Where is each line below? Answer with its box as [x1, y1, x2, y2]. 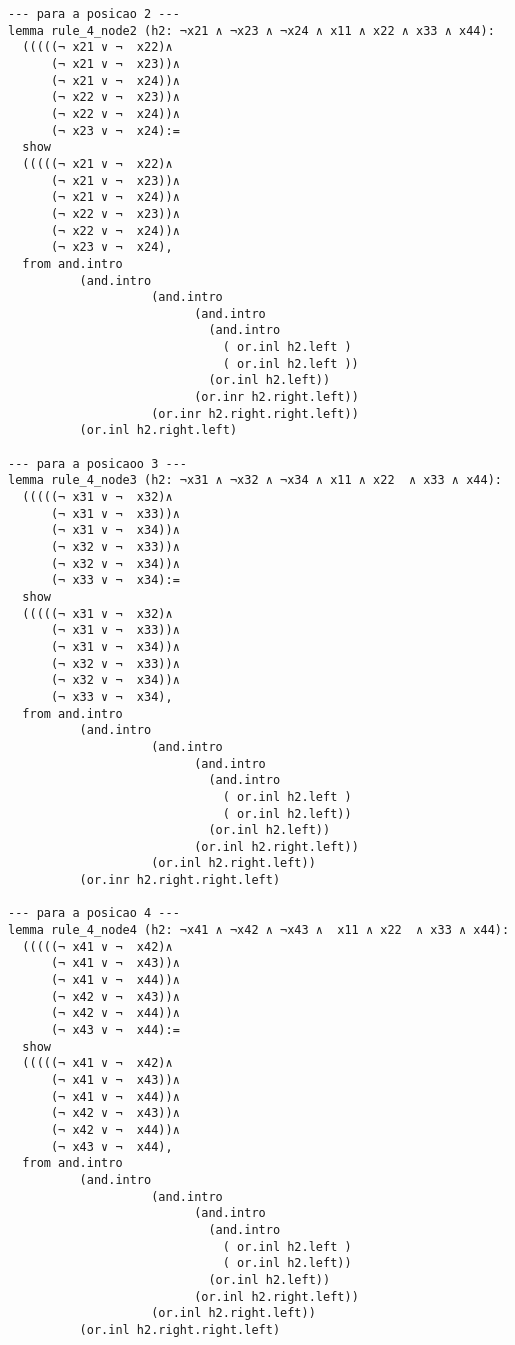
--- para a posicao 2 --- [8, 7, 180, 21]
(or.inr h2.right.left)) [194, 390, 359, 405]
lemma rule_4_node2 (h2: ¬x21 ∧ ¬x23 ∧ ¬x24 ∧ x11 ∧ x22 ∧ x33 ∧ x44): [8, 23, 495, 38]
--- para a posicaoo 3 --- [8, 456, 187, 471]
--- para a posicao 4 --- [8, 906, 180, 921]
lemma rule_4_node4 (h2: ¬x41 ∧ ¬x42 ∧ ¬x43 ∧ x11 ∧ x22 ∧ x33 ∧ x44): [8, 923, 510, 938]
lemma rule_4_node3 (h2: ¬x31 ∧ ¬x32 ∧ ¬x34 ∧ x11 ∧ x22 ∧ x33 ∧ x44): [8, 473, 502, 488]
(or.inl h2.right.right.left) [79, 1322, 281, 1337]
